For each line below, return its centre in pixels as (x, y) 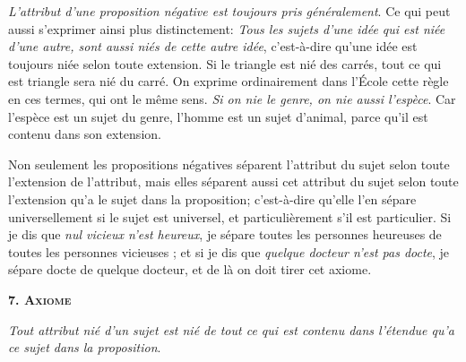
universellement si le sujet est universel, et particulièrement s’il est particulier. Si (230, 216)
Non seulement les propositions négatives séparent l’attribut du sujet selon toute (229, 164)
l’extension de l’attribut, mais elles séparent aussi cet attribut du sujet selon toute (233, 181)
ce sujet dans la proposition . (85, 347)
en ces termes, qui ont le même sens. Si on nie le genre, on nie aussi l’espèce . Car (232, 98)
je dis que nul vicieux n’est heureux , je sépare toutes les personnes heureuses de (225, 234)
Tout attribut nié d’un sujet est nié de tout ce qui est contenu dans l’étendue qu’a (231, 329)
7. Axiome (40, 299)
